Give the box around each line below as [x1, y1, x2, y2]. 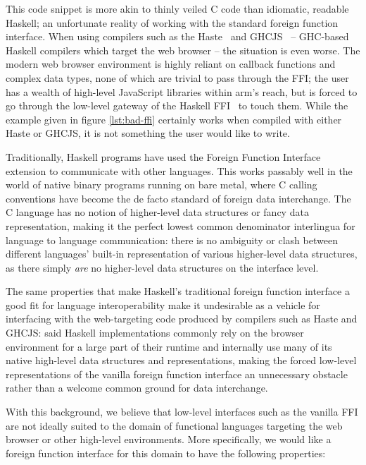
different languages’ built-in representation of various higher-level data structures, [6, 246, 358, 261]
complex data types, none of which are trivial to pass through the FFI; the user [6, 70, 349, 85]
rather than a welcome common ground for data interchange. [6, 380, 268, 395]
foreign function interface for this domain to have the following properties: [6, 445, 326, 460]
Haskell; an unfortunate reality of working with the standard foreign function [6, 15, 339, 30]
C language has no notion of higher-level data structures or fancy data [6, 205, 309, 219]
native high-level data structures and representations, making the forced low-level [6, 353, 357, 368]
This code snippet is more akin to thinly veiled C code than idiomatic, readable [6, 1, 349, 16]
